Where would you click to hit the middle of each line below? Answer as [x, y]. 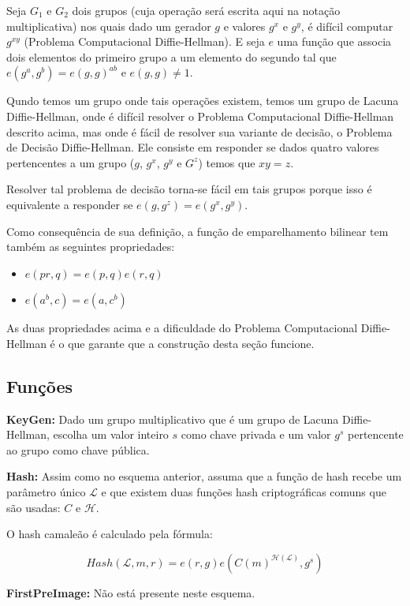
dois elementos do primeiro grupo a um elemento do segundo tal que [171, 56]
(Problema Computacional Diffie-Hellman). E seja [144, 41]
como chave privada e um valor [256, 434]
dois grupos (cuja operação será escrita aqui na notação [206, 10]
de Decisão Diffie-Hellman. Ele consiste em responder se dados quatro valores [193, 147]
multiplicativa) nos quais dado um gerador [109, 26]
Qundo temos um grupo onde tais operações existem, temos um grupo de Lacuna [203, 101]
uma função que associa [334, 41]
